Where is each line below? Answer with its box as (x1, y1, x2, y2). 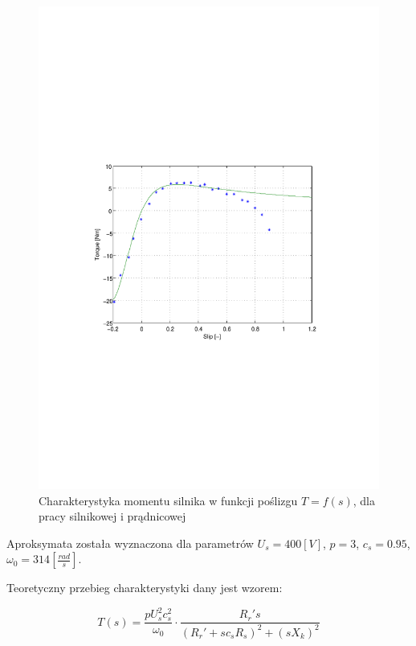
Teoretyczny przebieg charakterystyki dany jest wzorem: (6, 579, 283, 596)
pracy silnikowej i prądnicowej (39, 508, 186, 525)
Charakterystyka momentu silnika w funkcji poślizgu (39, 492, 298, 508)
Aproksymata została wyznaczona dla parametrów (6, 534, 254, 551)
